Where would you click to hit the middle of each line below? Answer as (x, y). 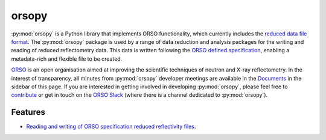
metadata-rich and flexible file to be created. (67, 59)
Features (28, 112)
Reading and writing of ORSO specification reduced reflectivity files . (111, 127)
